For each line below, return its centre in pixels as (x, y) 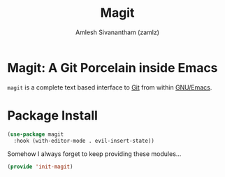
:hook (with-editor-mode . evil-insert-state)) (84, 141)
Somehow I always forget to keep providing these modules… (94, 154)
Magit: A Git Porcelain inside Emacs (112, 68)
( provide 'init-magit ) (40, 167)
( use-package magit (36, 134)
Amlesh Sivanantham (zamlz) (117, 32)
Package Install (52, 115)
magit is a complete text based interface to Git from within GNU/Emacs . (110, 87)
